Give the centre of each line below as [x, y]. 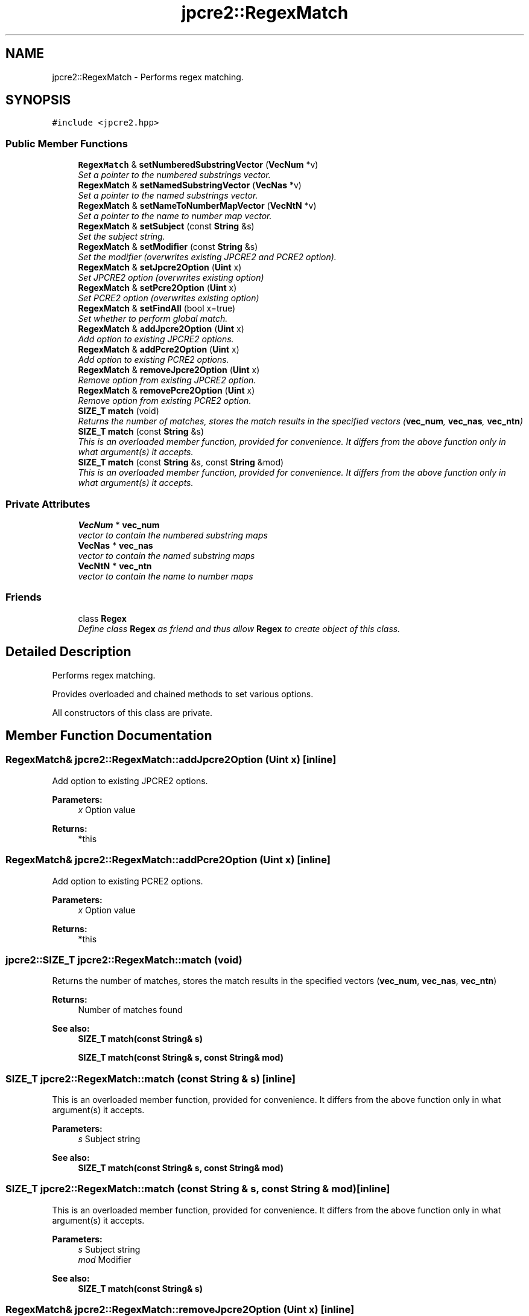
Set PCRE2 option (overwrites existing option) [169, 298]
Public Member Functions [67, 143]
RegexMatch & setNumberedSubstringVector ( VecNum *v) [198, 165]
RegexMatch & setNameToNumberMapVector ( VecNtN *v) [197, 206]
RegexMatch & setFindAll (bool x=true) [157, 308]
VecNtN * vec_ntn [115, 566]
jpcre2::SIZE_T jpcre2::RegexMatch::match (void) [124, 960]
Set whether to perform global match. [153, 319]
